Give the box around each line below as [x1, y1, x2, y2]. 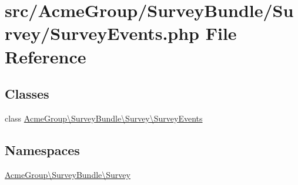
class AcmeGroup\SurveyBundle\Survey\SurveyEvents [5, 112, 203, 124]
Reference [5, 44, 86, 68]
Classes [5, 85, 49, 103]
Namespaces [5, 140, 80, 159]
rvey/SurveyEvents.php [5, 21, 199, 45]
